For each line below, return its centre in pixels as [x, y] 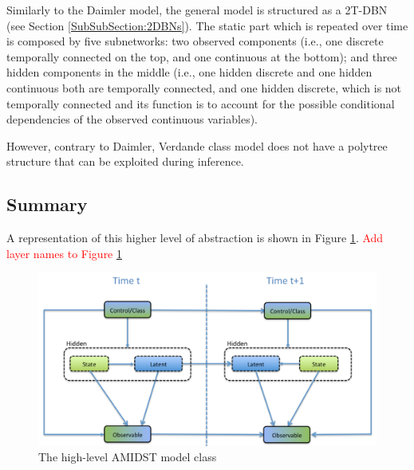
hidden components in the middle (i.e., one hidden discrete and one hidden [189, 72]
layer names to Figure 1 [64, 253]
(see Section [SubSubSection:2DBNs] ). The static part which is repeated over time [207, 25]
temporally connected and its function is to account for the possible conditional [201, 103]
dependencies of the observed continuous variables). [132, 119]
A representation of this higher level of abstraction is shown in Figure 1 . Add [195, 238]
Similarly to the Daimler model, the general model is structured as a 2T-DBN [197, 10]
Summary [47, 204]
